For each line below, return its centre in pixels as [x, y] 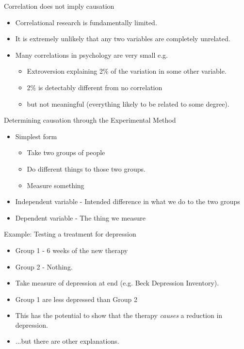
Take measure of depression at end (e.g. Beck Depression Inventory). [117, 283]
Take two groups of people [66, 152]
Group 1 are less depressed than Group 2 [76, 299]
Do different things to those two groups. [86, 168]
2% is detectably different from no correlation [95, 87]
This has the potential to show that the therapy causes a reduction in [119, 315]
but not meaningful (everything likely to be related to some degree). [128, 103]
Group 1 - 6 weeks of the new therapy [72, 250]
